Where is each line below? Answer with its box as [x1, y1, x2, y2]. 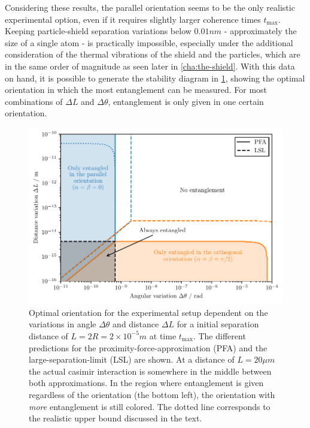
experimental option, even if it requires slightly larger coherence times [5, 13, 261, 25]
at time [149, 329, 177, 342]
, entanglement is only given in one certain [108, 95, 264, 107]
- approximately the [224, 25, 297, 37]
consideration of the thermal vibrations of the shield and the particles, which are [5, 48, 300, 61]
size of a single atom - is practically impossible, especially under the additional [5, 36, 293, 49]
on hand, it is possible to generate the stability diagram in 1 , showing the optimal [5, 71, 305, 84]
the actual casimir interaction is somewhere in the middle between [29, 364, 272, 377]
